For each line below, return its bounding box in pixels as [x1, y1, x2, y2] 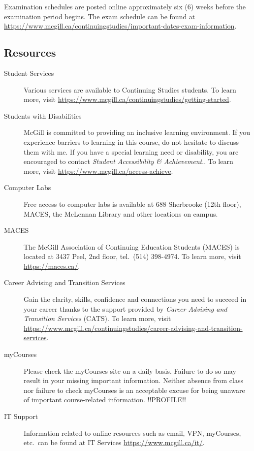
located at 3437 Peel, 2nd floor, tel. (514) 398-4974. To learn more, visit [24, 251, 241, 261]
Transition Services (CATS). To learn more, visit [24, 313, 171, 323]
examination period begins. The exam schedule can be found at [4, 11, 195, 21]
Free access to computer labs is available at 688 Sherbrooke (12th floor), [24, 198, 241, 209]
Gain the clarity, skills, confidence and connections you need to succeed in [24, 294, 247, 304]
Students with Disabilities [4, 110, 82, 121]
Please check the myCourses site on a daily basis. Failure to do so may [24, 365, 236, 376]
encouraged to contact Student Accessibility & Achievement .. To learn [24, 156, 233, 166]
